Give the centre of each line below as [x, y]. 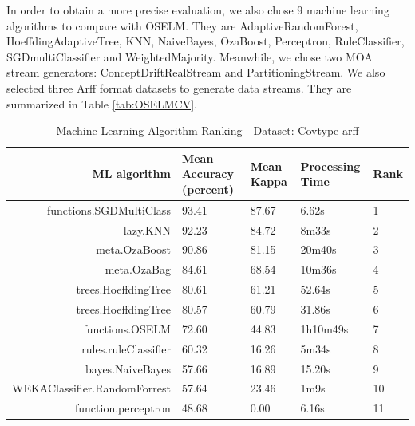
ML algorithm [131, 174]
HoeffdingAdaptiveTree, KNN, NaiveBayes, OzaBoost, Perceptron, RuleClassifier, [206, 41]
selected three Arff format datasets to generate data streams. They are [179, 87]
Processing [330, 166]
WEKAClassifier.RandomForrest [91, 388]
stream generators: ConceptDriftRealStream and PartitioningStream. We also [196, 72]
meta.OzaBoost [133, 249]
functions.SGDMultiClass [109, 209]
